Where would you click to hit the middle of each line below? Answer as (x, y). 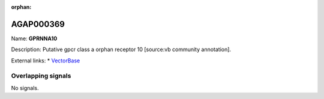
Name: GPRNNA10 (34, 38)
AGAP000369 (38, 24)
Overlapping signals (41, 76)
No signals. (25, 88)
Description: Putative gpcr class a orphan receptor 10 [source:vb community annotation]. (121, 49)
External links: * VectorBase (46, 61)
